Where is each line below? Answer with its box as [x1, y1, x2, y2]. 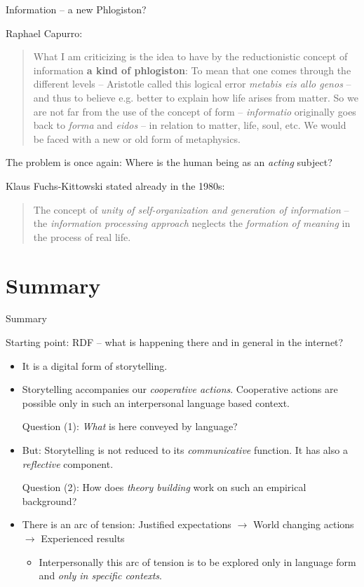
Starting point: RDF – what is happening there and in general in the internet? [6, 335, 344, 350]
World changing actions [252, 517, 354, 532]
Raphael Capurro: [6, 25, 83, 40]
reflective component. [22, 456, 114, 471]
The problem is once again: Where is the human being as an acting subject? [6, 155, 332, 170]
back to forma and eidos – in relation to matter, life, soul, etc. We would [33, 118, 346, 132]
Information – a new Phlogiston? [6, 2, 147, 16]
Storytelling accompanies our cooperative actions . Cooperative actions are [22, 382, 338, 396]
